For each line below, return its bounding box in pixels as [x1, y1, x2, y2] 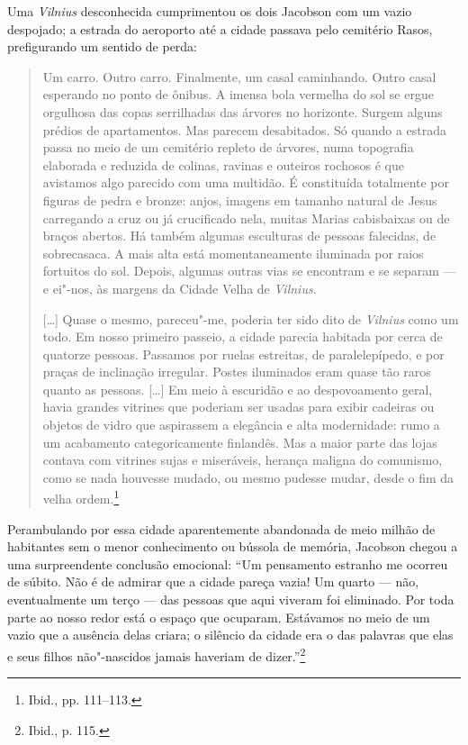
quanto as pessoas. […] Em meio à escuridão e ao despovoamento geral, [42, 379, 433, 398]
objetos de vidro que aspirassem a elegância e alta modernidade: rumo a [42, 415, 440, 434]
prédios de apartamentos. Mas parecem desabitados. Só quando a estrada [42, 120, 447, 139]
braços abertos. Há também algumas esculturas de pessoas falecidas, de [42, 226, 436, 245]
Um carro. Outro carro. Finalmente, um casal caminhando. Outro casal [42, 67, 436, 86]
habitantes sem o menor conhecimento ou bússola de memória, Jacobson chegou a [7, 537, 458, 556]
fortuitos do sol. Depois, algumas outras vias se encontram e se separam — [42, 261, 456, 280]
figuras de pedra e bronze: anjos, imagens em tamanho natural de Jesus [42, 190, 437, 209]
